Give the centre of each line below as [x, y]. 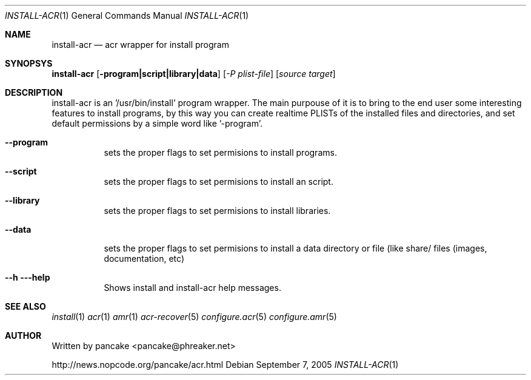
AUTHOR [23, 335]
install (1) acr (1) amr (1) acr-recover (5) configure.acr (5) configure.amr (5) [194, 317]
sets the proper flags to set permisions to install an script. [219, 182]
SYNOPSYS [29, 63]
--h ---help [28, 277]
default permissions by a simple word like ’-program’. [157, 123]
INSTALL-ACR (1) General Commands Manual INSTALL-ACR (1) [127, 15]
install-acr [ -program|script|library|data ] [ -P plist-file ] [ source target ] [194, 74]
